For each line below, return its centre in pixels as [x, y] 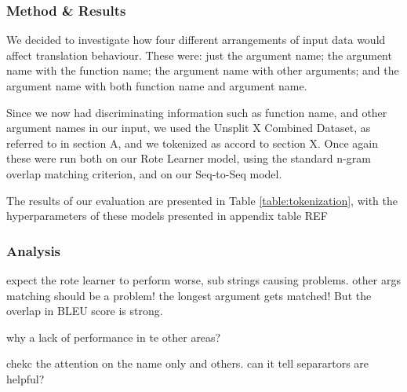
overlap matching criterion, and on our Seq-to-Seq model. [144, 173]
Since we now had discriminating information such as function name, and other [197, 112]
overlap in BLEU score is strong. [85, 311]
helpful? [25, 378]
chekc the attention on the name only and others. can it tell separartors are [188, 363]
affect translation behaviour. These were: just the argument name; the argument [199, 55]
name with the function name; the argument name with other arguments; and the [203, 70]
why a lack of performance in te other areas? [114, 337]
